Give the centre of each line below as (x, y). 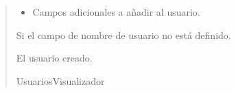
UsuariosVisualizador (60, 80)
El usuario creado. (54, 58)
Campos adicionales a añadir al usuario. (116, 12)
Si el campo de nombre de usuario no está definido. (123, 35)
